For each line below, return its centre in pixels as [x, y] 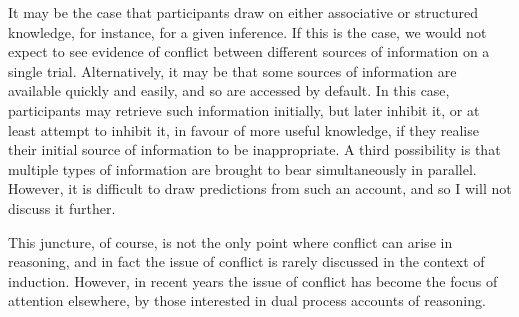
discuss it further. [62, 207]
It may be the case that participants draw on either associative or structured [243, 12]
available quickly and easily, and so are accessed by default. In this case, [229, 90]
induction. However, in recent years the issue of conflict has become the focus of [253, 280]
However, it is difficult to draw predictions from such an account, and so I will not [260, 188]
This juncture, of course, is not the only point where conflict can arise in [230, 241]
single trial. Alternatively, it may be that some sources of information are [232, 70]
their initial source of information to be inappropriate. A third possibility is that [254, 149]
